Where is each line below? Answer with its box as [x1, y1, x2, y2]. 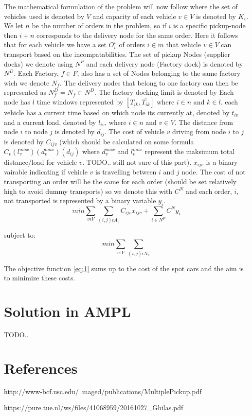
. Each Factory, [14, 68, 59, 78]
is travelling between [95, 167, 157, 177]
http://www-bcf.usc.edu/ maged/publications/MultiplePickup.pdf [4, 386, 202, 396]
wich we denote [4, 77, 50, 87]
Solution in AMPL [4, 301, 131, 321]
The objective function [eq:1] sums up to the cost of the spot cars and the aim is [4, 263, 244, 273]
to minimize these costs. [4, 273, 75, 283]
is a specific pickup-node [173, 20, 246, 31]
